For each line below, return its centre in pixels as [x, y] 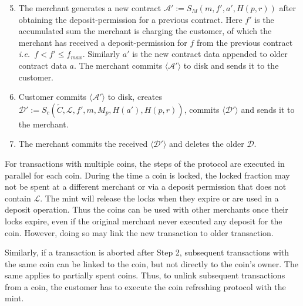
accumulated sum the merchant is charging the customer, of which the [145, 31]
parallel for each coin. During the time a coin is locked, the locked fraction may [147, 175]
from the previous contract [245, 42]
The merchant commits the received [83, 144]
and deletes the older [207, 144]
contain [18, 198]
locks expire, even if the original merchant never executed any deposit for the [144, 221]
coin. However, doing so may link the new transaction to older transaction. [139, 232]
